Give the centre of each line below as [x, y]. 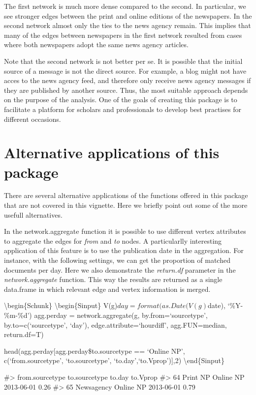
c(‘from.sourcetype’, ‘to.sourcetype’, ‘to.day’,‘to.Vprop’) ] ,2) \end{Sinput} [114, 360]
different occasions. [32, 119]
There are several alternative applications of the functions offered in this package [126, 195]
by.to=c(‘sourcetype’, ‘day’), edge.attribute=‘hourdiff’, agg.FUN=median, [115, 324]
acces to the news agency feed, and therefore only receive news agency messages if [128, 80]
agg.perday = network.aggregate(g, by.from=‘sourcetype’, [121, 315]
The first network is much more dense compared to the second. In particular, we [125, 6]
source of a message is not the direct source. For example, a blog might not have [125, 71]
